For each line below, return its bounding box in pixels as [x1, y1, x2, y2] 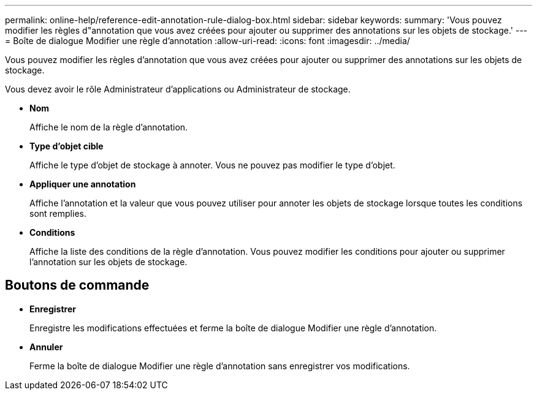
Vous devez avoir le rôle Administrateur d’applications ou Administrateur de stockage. [5, 84, 351, 94]
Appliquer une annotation [29, 179, 136, 189]
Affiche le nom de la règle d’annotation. [29, 122, 188, 132]
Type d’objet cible [29, 141, 104, 151]
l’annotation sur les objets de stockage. [29, 257, 188, 267]
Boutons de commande [5, 277, 150, 293]
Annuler [29, 341, 63, 352]
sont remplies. [29, 208, 86, 219]
